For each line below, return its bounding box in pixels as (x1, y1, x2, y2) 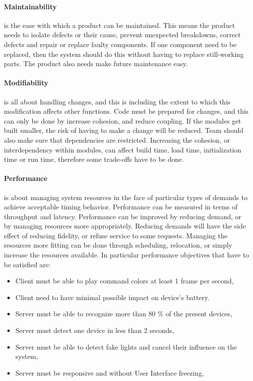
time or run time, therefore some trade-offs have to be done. (4, 154, 184, 164)
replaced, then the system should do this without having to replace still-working (4, 49, 244, 59)
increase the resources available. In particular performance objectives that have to (4, 250, 249, 260)
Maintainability (4, 1, 57, 11)
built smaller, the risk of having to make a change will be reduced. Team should (4, 125, 244, 135)
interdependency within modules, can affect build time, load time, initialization (4, 144, 242, 154)
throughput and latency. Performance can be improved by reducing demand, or (4, 211, 242, 221)
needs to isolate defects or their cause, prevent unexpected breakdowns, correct (4, 29, 241, 40)
